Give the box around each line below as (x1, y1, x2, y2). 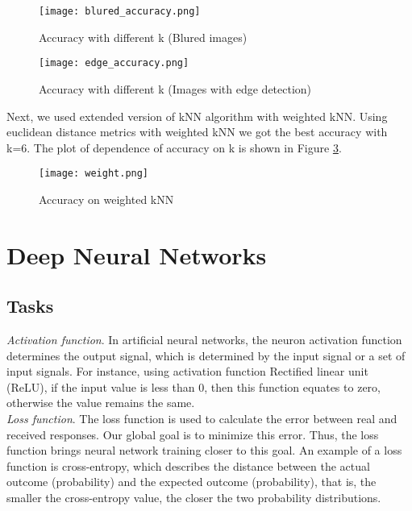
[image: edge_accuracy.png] (39, 57, 189, 69)
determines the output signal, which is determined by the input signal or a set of (6, 347, 406, 364)
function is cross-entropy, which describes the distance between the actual (6, 457, 370, 474)
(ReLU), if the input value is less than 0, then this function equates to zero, (6, 378, 381, 395)
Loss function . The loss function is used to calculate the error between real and (6, 410, 397, 427)
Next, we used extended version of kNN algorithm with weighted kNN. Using (6, 107, 388, 124)
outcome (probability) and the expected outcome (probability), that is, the (6, 473, 377, 490)
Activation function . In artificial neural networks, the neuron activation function (6, 331, 402, 348)
